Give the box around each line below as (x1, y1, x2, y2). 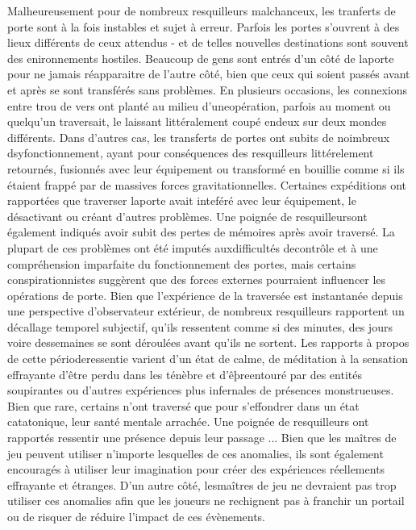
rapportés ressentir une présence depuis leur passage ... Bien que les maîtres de (7, 429, 397, 446)
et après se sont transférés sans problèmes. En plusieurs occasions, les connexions (7, 81, 408, 98)
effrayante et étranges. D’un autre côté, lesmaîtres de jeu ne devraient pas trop (7, 476, 397, 493)
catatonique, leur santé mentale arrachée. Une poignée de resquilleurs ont (7, 413, 369, 430)
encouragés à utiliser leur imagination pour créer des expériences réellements (7, 461, 385, 478)
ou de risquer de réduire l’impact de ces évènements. (7, 508, 266, 524)
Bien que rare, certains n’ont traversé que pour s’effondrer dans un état (7, 397, 360, 414)
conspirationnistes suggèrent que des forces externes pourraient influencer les (7, 271, 386, 288)
